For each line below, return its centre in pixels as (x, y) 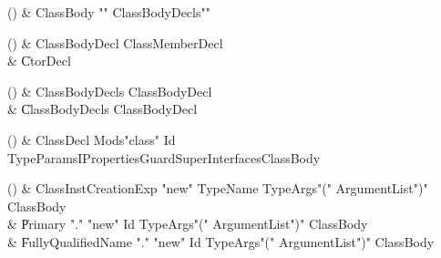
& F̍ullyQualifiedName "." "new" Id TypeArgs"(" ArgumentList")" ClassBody (221, 241)
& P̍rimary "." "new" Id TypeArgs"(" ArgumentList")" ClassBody (188, 224)
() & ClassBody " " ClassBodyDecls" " (109, 12)
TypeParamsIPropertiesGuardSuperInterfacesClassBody (164, 157)
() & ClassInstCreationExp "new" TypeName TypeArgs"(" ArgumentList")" (218, 188)
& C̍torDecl (39, 61)
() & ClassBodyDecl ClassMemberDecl (115, 42)
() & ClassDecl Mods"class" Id (92, 139)
